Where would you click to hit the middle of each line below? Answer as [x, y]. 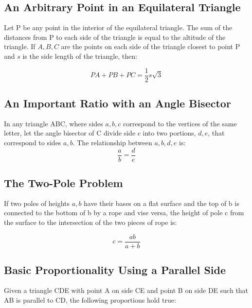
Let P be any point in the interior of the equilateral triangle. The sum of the [118, 27]
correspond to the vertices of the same [180, 123]
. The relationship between [112, 143]
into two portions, [169, 133]
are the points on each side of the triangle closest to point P [151, 46]
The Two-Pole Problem [63, 183]
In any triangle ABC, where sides [54, 123]
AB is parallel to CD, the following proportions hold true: [90, 299]
